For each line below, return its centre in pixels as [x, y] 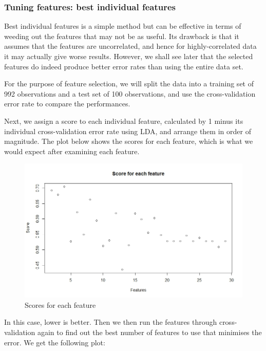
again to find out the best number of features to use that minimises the [149, 332]
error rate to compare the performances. [67, 104]
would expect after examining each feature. [72, 151]
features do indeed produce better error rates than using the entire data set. [124, 66]
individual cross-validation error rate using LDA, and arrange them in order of [128, 131]
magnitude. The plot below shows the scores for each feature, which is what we [129, 141]
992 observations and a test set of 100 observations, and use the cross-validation [130, 93]
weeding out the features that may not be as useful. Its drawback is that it [122, 36]
